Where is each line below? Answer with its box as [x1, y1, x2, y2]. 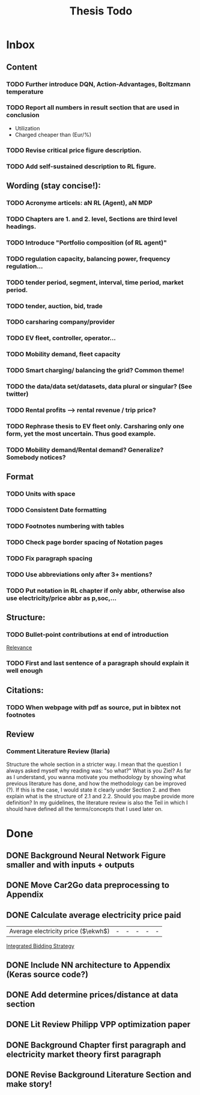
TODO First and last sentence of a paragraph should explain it [6, 659, 189, 667]
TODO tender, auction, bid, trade [6, 302, 103, 310]
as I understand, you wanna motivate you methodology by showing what [6, 774, 186, 781]
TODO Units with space [6, 490, 76, 498]
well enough [6, 667, 43, 675]
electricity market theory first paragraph [6, 1049, 162, 1060]
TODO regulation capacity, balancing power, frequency [6, 254, 171, 262]
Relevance [6, 644, 32, 651]
